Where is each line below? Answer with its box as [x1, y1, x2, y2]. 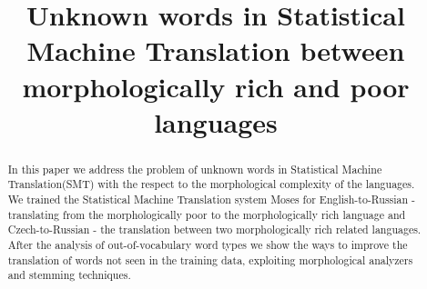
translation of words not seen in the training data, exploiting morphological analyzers [7, 252, 413, 267]
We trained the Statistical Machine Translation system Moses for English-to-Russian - [7, 192, 416, 207]
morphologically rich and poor [22, 67, 410, 105]
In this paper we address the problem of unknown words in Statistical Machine [7, 161, 382, 176]
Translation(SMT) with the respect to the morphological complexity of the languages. [7, 176, 415, 192]
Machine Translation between [26, 32, 405, 69]
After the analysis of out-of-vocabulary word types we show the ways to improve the [7, 237, 408, 253]
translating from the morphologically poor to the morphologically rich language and [7, 206, 406, 222]
